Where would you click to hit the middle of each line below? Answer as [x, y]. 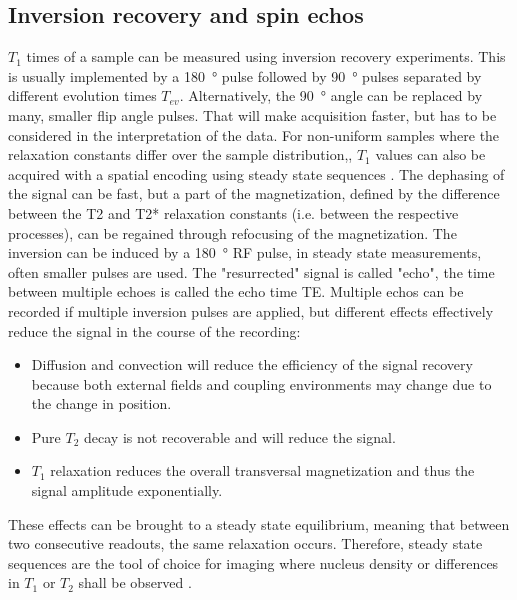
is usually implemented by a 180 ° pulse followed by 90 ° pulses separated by [245, 75]
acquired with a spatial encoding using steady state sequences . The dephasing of [256, 173]
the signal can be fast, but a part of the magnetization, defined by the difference [254, 193]
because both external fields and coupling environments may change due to [261, 383]
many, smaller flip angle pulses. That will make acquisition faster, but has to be [252, 114]
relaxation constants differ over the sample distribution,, [180, 154]
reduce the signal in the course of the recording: [154, 330]
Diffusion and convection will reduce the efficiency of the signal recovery [252, 364]
